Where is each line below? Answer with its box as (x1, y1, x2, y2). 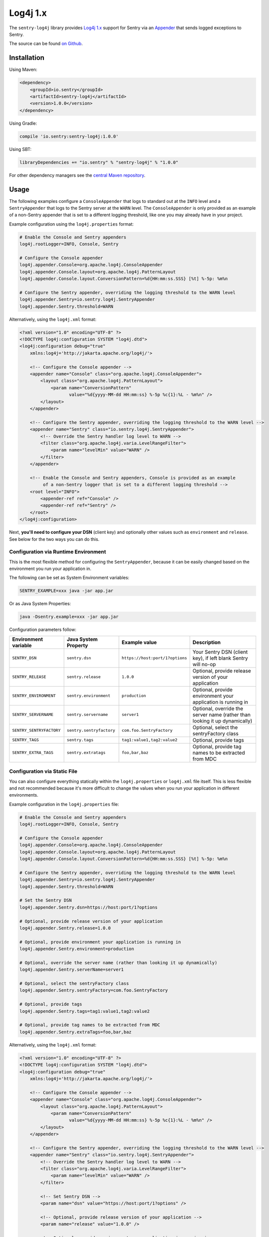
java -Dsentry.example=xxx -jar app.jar (19, 614, 118, 619)
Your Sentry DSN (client (192, 648, 248, 655)
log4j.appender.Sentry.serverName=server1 (19, 967, 124, 972)
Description (192, 639, 221, 646)
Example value (121, 639, 157, 646)
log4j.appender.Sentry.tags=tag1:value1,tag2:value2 (19, 1008, 150, 1014)
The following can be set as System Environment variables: (9, 574, 129, 581)
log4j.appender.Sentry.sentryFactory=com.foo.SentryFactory (19, 988, 168, 993)
